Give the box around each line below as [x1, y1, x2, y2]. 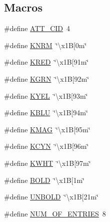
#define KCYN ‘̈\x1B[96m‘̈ [4, 141, 89, 151]
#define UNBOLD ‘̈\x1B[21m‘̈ [4, 191, 99, 202]
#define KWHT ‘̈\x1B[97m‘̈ [4, 157, 91, 168]
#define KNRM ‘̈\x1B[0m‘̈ [4, 40, 87, 50]
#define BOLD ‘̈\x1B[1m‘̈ [4, 174, 85, 185]
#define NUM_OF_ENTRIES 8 [4, 208, 106, 218]
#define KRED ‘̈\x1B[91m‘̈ [4, 57, 89, 67]
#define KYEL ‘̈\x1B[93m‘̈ [4, 90, 88, 101]
